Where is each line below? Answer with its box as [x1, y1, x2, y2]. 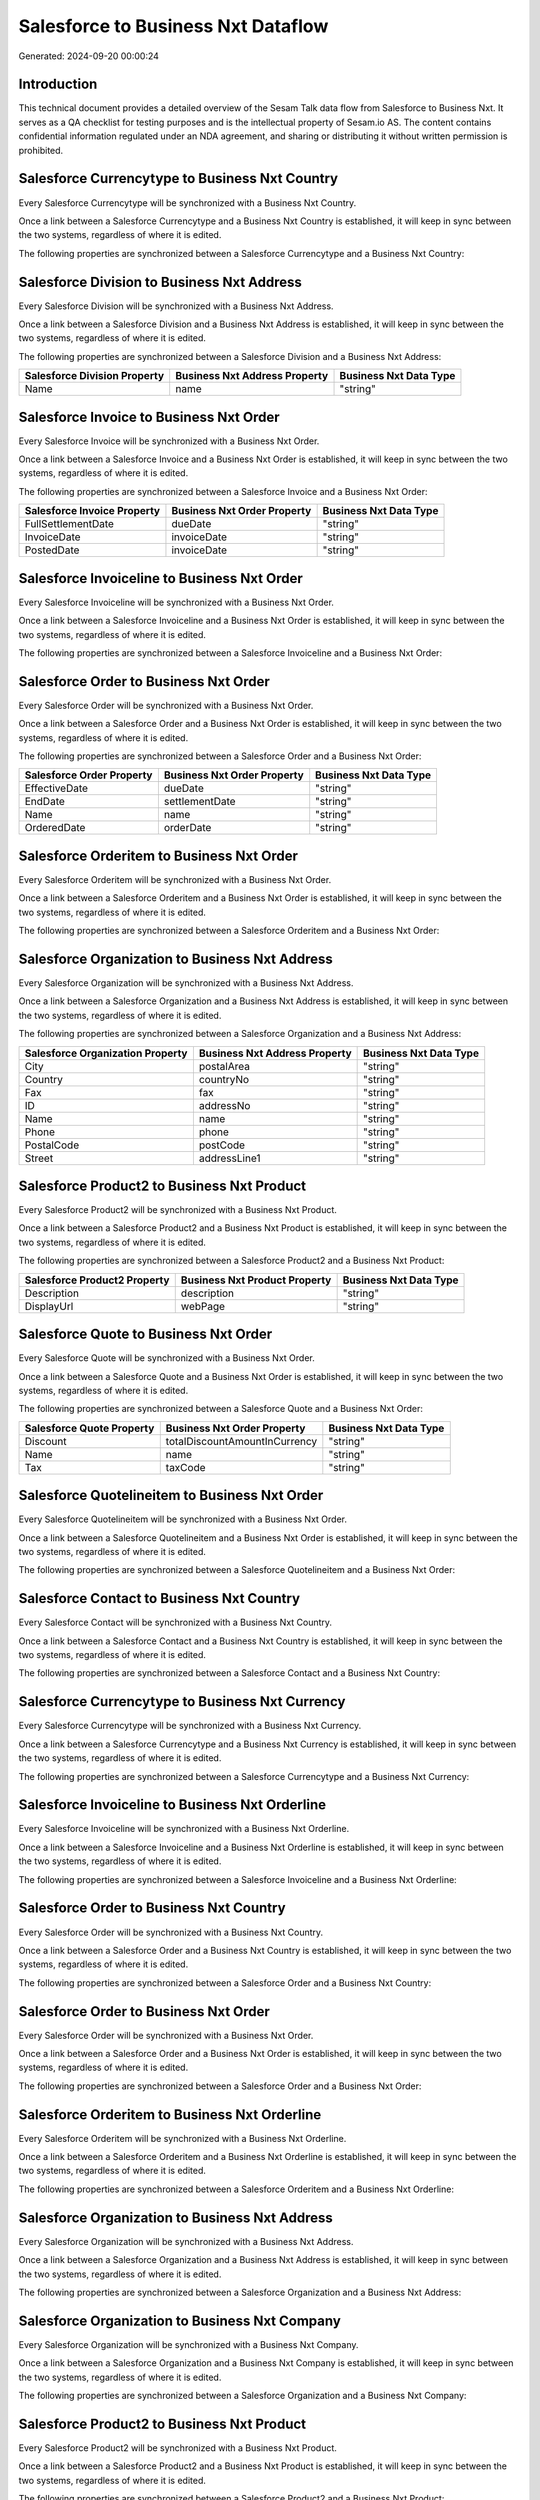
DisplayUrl [24, 1299, 74, 1313]
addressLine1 [198, 1151, 261, 1165]
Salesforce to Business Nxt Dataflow [18, 15, 329, 37]
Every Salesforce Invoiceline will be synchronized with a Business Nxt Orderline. [18, 1823, 350, 1835]
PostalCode [24, 1138, 80, 1152]
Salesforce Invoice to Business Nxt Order [18, 408, 280, 425]
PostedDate [24, 543, 80, 557]
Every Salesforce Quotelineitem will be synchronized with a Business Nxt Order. [18, 1513, 347, 1525]
